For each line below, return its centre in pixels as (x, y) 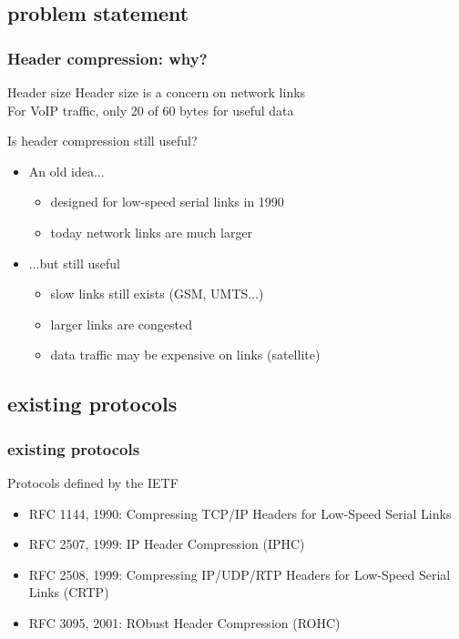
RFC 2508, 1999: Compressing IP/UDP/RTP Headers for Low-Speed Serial (240, 574)
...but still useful (74, 263)
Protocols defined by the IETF (93, 482)
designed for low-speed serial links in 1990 (167, 202)
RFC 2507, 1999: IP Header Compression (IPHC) (167, 544)
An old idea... (66, 171)
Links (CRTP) (69, 592)
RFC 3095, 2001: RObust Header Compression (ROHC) (184, 622)
